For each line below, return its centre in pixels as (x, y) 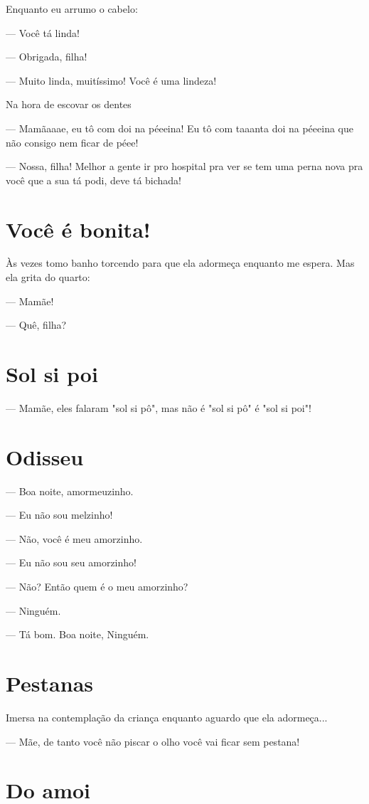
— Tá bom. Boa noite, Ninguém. (77, 634)
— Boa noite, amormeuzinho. (70, 491)
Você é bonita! (78, 229)
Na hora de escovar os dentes (69, 104)
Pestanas (50, 683)
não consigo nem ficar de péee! (72, 142)
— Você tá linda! (43, 32)
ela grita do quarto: (48, 277)
